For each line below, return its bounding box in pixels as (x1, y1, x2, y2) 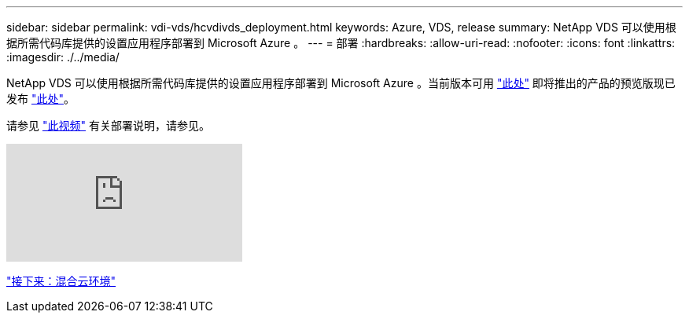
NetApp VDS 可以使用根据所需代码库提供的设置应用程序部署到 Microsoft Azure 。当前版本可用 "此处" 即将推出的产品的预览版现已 (6, 76, 676, 90)
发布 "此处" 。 (6, 92, 75, 105)
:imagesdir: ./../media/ (6, 50, 120, 64)
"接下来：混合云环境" (6, 274, 116, 288)
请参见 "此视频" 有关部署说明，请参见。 (6, 119, 210, 132)
